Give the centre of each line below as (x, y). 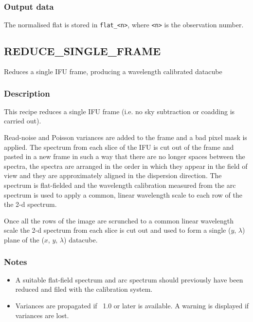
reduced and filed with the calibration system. (84, 289)
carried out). (23, 121)
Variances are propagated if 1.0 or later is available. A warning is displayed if (132, 306)
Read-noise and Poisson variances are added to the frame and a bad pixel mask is (126, 137)
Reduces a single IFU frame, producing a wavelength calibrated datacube (113, 71)
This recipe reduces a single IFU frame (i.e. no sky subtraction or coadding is (119, 111)
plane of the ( (24, 240)
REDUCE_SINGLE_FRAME (82, 51)
